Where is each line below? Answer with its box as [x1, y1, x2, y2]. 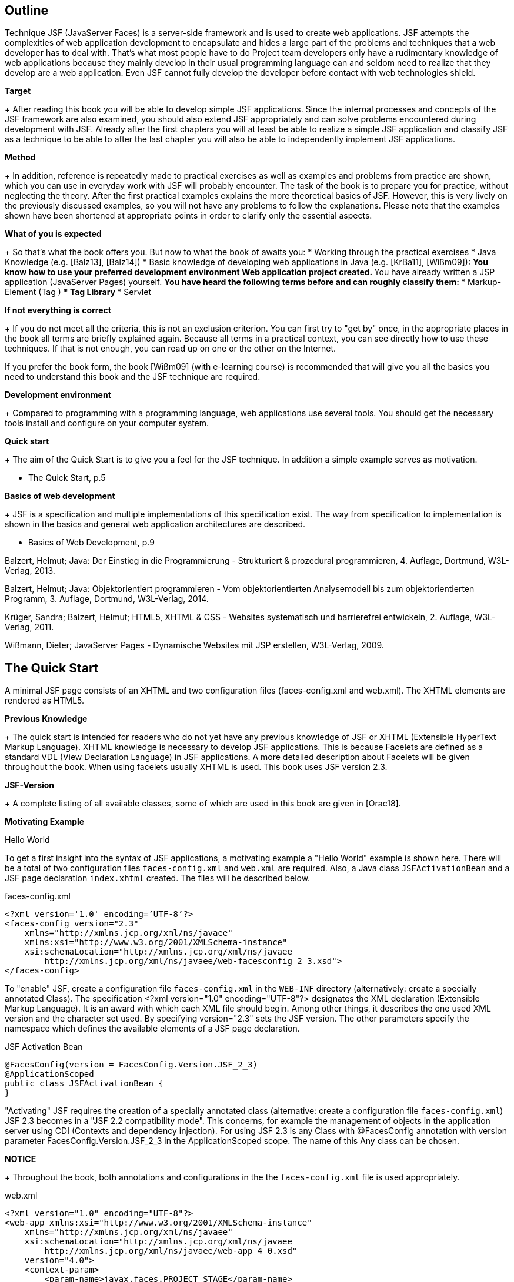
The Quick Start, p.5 [28, 473, 106, 483]
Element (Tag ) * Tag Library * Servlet [5, 287, 151, 297]
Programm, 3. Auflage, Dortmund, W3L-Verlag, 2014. [5, 594, 209, 604]
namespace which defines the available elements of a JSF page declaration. [5, 1023, 300, 1034]
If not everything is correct [5, 305, 111, 316]
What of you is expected [5, 229, 102, 239]
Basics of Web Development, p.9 [28, 537, 155, 548]
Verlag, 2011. [5, 622, 54, 632]
